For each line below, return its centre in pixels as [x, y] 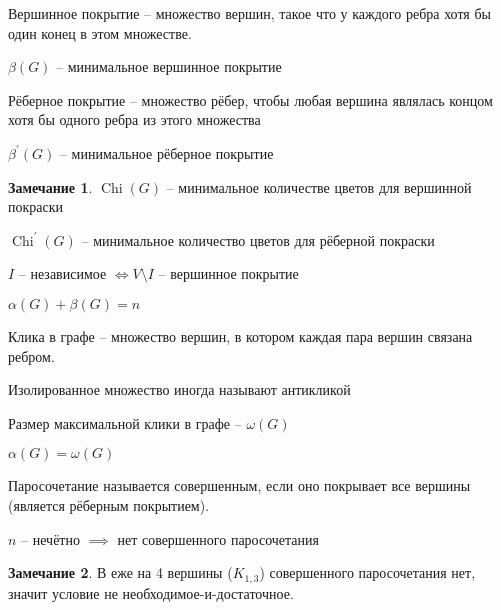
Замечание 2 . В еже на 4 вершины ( [120, 572]
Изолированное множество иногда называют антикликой [179, 389]
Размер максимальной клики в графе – [125, 422]
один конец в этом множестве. [100, 32]
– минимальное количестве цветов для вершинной [319, 186]
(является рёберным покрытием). [109, 504]
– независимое [62, 273]
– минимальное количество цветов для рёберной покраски [258, 239]
